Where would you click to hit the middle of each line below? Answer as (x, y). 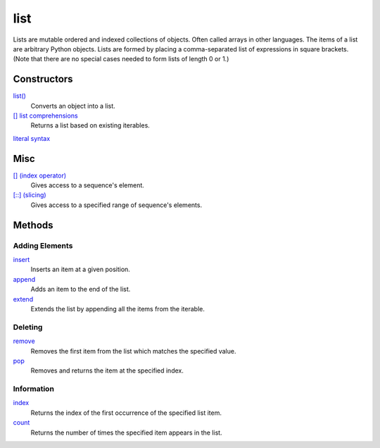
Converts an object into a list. (73, 106)
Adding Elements (43, 245)
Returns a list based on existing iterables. (90, 125)
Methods (33, 225)
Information (33, 389)
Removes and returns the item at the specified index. (107, 371)
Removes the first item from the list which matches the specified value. (133, 351)
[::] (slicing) (30, 195)
